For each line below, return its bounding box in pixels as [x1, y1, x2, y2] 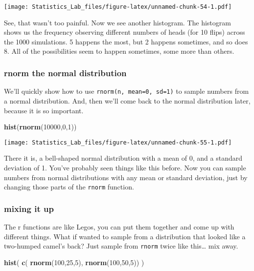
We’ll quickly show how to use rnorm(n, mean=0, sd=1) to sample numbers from [4, 86, 249, 96]
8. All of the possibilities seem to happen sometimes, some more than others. [4, 46, 234, 56]
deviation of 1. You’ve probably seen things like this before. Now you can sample [4, 162, 246, 172]
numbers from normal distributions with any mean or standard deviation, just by [4, 172, 248, 182]
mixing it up [4, 202, 54, 214]
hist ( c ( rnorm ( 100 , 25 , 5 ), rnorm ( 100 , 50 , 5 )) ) [4, 257, 144, 267]
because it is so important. [4, 105, 84, 115]
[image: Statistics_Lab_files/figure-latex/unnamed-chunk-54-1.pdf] [4, 3, 232, 10]
